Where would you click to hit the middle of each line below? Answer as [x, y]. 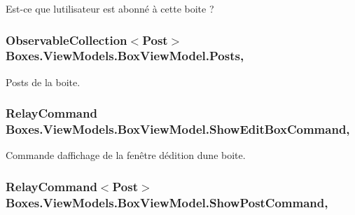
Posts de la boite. [43, 82]
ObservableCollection [67, 40]
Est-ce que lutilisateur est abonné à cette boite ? [110, 8]
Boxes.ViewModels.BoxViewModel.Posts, [125, 56]
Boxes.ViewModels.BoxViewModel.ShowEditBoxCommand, [178, 129]
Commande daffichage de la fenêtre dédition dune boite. [126, 155]
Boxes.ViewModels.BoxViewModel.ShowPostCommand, [167, 202]
